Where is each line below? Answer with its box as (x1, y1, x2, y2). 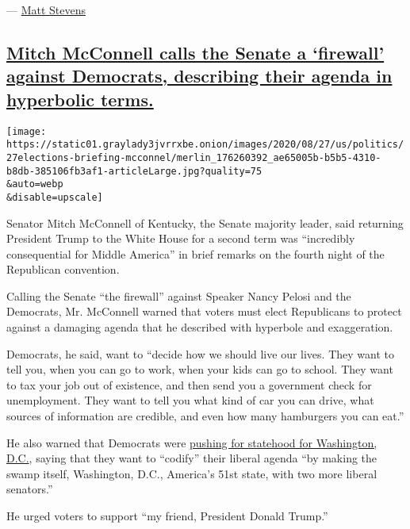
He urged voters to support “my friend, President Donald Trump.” (6, 508, 328, 524)
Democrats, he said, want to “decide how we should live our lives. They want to (6, 345, 394, 362)
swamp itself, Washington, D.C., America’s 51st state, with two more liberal (6, 465, 377, 481)
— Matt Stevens (6, 2, 86, 17)
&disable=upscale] (6, 191, 103, 203)
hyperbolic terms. (6, 86, 154, 111)
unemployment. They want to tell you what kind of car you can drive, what (6, 392, 374, 408)
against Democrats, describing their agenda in (6, 63, 393, 88)
